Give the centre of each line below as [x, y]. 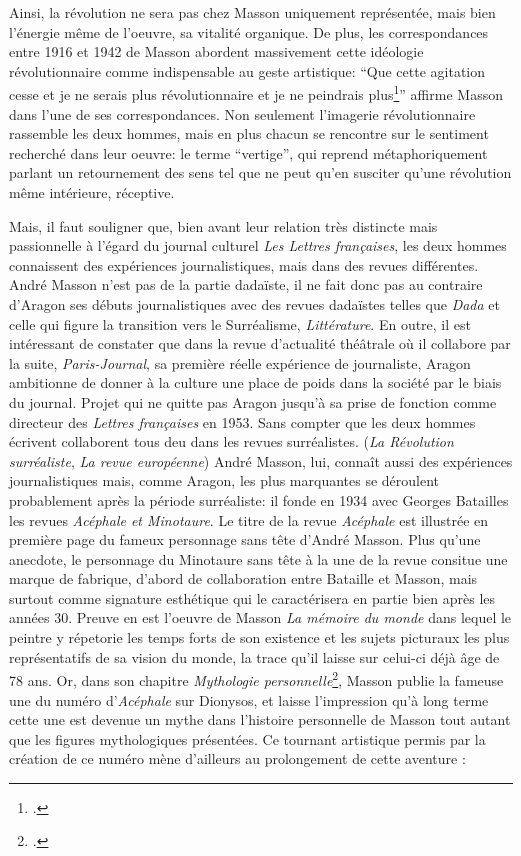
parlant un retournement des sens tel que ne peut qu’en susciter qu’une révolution [260, 172]
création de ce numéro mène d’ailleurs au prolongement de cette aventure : [237, 758]
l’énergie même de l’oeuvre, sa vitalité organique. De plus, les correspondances [249, 31]
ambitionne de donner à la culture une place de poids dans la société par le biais [255, 382]
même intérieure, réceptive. [92, 192]
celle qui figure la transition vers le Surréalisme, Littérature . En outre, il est [240, 323]
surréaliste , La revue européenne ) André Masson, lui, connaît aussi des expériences [261, 460]
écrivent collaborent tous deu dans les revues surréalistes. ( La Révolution [231, 441]
